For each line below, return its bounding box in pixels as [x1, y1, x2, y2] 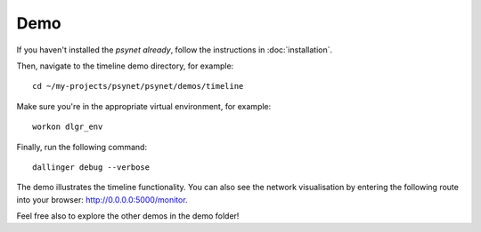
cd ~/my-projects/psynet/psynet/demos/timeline [32, 81, 244, 92]
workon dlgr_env [32, 122, 103, 132]
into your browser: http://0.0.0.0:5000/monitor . [16, 194, 188, 204]
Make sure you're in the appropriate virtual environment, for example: [16, 100, 272, 111]
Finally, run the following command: [16, 141, 147, 152]
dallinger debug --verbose [32, 162, 151, 172]
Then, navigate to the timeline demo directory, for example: [16, 60, 234, 71]
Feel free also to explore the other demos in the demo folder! [16, 211, 240, 221]
